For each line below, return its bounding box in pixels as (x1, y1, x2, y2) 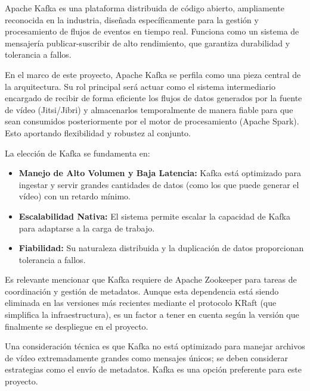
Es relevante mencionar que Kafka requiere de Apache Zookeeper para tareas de (5, 273, 297, 286)
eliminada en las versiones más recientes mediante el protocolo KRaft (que (5, 296, 277, 309)
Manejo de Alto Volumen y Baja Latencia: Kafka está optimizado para (18, 167, 301, 179)
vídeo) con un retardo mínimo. (18, 190, 131, 202)
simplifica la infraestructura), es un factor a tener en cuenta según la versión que (5, 308, 299, 321)
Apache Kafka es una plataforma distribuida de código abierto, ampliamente (5, 2, 284, 14)
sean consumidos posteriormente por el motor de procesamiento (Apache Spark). (5, 115, 299, 127)
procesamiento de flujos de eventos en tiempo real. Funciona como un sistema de (5, 25, 299, 37)
